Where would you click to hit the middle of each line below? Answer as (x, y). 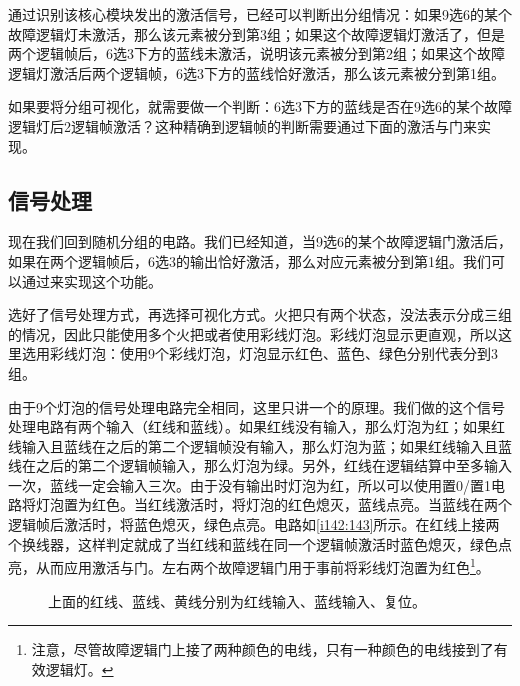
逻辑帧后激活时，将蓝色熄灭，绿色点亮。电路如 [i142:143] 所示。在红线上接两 (254, 524)
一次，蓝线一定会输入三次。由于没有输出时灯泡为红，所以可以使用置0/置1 (249, 484)
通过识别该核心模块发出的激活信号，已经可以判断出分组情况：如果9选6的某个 (260, 14)
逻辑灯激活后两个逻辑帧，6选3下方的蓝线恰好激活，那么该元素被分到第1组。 (256, 72)
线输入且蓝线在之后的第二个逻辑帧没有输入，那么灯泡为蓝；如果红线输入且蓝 (260, 445)
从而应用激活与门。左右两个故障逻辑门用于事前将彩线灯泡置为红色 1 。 (262, 565)
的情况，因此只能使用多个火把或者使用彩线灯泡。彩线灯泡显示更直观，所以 (253, 333)
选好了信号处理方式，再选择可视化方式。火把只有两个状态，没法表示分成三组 (260, 314)
